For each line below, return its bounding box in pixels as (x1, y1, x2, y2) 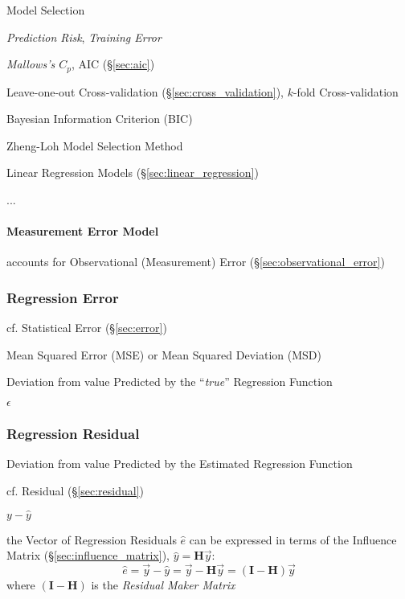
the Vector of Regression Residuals (6, 531, 177, 548)
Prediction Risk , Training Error (6, 28, 162, 45)
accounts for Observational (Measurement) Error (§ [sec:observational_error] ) (6, 253, 385, 270)
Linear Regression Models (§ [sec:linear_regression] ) (6, 164, 259, 181)
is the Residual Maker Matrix (91, 576, 235, 593)
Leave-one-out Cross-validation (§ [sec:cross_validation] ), (6, 83, 284, 100)
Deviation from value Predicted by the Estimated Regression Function (6, 455, 353, 472)
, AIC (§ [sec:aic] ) (71, 55, 155, 72)
